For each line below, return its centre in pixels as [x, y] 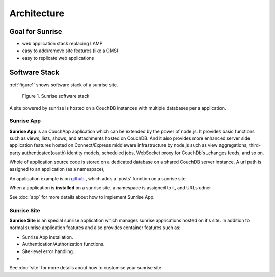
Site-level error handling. [48, 251]
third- [255, 145]
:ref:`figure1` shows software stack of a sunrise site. [64, 85]
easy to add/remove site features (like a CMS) [70, 51]
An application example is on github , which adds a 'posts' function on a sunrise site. [98, 179]
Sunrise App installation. [48, 237]
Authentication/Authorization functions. [63, 244]
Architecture [37, 13]
